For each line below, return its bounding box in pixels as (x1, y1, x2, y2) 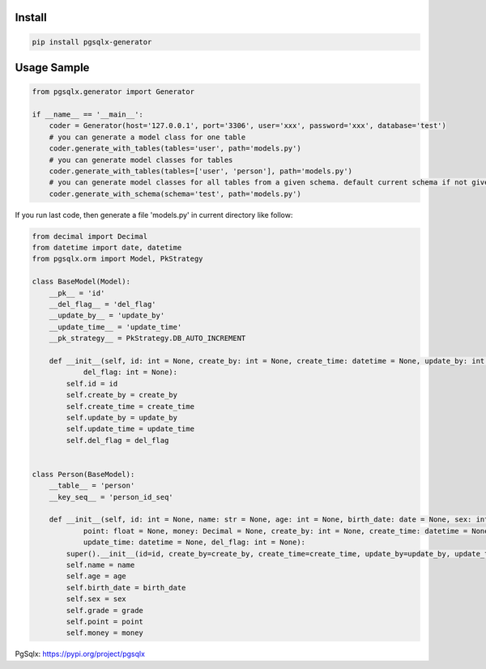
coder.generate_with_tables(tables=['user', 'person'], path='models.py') (49, 166, 352, 176)
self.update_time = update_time (66, 424, 194, 433)
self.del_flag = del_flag (66, 436, 169, 445)
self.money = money (66, 629, 143, 637)
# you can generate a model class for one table (49, 132, 246, 142)
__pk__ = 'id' (49, 288, 105, 297)
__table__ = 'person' (49, 481, 135, 490)
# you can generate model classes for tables (49, 155, 233, 164)
